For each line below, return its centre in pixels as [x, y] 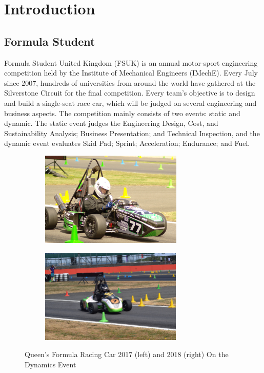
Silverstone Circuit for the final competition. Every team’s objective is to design [130, 93]
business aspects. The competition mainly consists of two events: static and [122, 113]
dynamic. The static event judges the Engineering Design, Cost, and [111, 123]
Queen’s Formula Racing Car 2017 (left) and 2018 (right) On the [127, 354]
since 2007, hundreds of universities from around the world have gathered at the [130, 82]
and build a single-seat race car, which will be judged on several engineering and [130, 102]
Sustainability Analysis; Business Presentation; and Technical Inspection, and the [132, 133]
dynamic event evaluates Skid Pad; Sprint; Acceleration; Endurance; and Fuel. [127, 143]
